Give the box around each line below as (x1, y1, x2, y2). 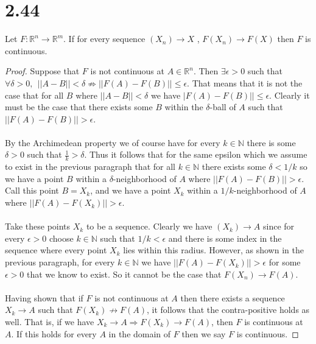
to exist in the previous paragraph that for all (5, 160, 175, 173)
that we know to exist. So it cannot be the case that (27, 267, 222, 280)
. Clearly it (269, 88, 310, 101)
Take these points (5, 220, 71, 233)
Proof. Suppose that (5, 65, 80, 77)
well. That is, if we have (5, 315, 94, 328)
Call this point (5, 184, 59, 197)
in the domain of (108, 327, 171, 340)
